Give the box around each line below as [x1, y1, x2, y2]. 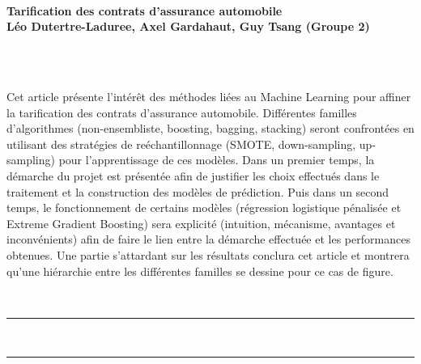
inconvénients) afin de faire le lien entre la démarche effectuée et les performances [6, 231, 410, 248]
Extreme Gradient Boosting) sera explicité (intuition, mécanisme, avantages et [6, 214, 396, 231]
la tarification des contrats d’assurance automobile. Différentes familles [6, 104, 357, 121]
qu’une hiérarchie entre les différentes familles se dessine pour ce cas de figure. [6, 262, 393, 279]
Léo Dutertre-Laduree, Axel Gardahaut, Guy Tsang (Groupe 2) [6, 18, 370, 35]
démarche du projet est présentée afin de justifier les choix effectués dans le [6, 167, 380, 184]
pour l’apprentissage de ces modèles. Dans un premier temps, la [58, 151, 375, 168]
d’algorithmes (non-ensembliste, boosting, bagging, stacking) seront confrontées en [6, 120, 415, 137]
